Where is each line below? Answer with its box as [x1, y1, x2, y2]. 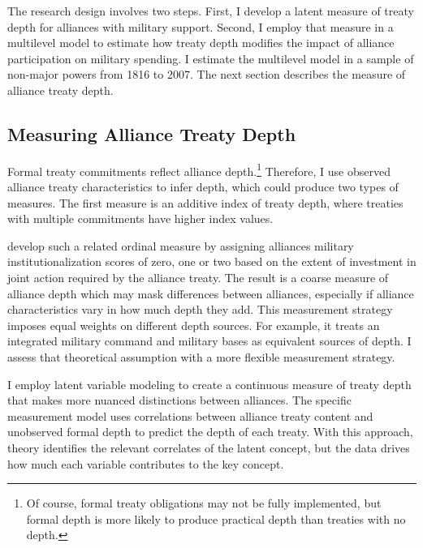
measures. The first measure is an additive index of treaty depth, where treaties [7, 194, 404, 211]
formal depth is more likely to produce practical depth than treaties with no [26, 510, 406, 527]
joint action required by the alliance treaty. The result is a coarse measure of [7, 268, 389, 285]
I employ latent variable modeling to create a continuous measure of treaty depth [7, 375, 412, 392]
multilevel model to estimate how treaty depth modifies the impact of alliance [7, 34, 395, 51]
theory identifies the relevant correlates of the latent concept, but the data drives [7, 439, 410, 456]
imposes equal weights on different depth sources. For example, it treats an [7, 316, 380, 333]
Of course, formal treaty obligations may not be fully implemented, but [26, 494, 382, 512]
